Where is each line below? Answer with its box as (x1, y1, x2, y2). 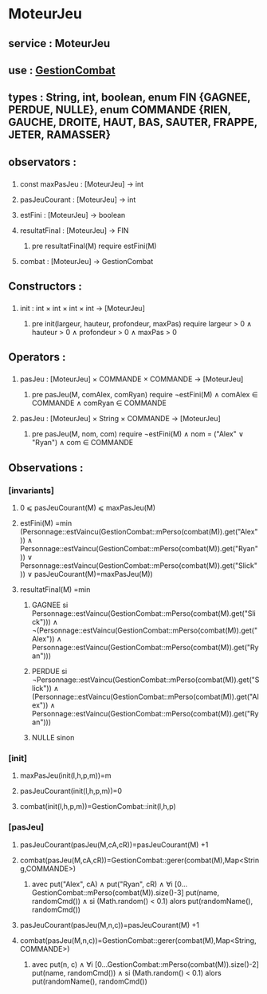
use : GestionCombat (8, 63, 116, 77)
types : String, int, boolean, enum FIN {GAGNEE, (8, 91, 251, 105)
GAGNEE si (31, 600, 69, 609)
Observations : (8, 460, 84, 475)
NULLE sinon (31, 732, 75, 742)
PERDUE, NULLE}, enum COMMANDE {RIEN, (8, 103, 231, 116)
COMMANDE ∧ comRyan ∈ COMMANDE (31, 398, 167, 408)
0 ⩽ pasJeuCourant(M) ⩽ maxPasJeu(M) (19, 503, 156, 512)
